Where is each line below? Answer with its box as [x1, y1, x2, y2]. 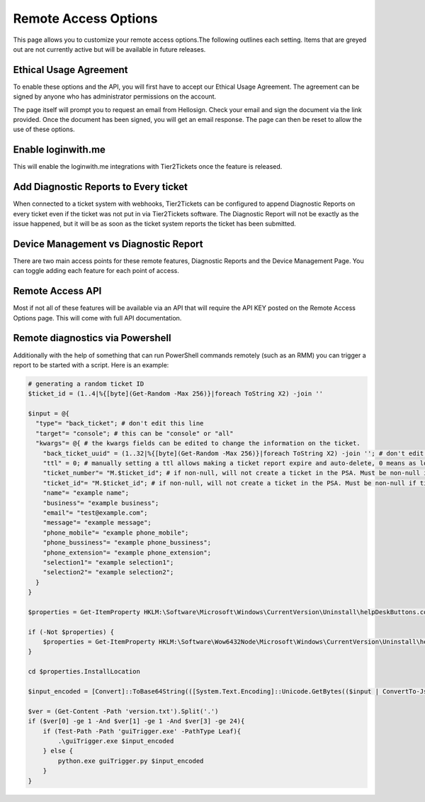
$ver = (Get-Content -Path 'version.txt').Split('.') [28, 707, 219, 715]
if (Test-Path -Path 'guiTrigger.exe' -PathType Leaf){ [42, 727, 242, 735]
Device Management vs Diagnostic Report [13, 238, 203, 250]
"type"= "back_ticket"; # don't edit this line [35, 419, 204, 428]
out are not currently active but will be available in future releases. [13, 45, 206, 53]
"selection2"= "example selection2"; [42, 568, 174, 577]
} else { [42, 747, 74, 755]
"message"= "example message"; [42, 518, 152, 527]
